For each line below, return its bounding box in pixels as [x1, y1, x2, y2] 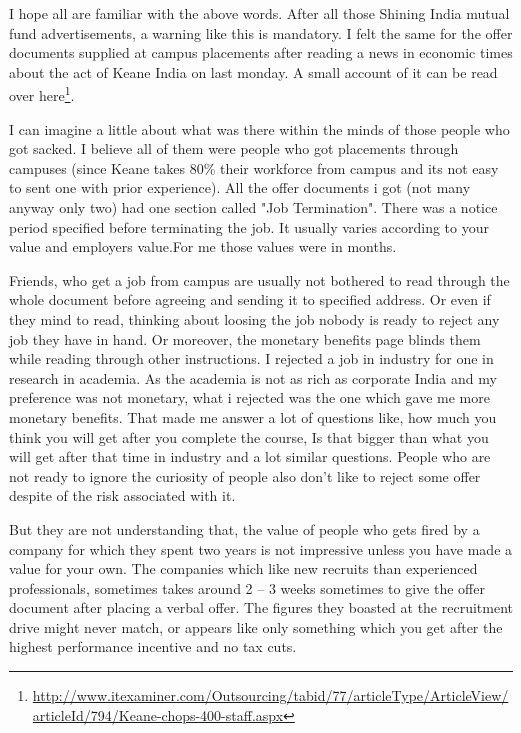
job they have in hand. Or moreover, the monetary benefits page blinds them [9, 328, 481, 349]
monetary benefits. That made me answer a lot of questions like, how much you [9, 406, 497, 427]
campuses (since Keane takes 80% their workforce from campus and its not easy [9, 157, 499, 178]
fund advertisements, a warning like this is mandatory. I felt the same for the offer [9, 22, 513, 43]
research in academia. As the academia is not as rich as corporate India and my [9, 367, 497, 388]
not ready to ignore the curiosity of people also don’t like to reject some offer [9, 465, 481, 486]
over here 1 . [9, 82, 75, 106]
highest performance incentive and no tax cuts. [9, 636, 297, 657]
